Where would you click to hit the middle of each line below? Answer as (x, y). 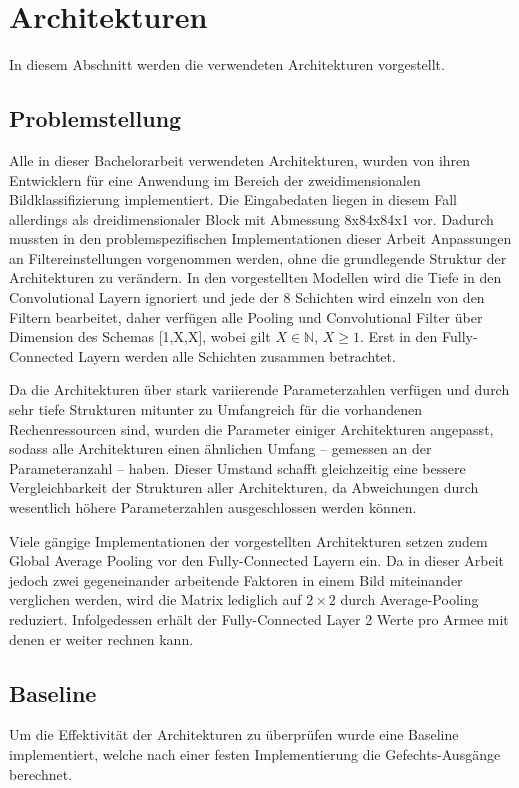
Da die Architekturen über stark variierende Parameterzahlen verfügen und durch (259, 389)
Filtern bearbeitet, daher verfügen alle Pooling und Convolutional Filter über (246, 316)
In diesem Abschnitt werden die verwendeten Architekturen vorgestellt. (227, 64)
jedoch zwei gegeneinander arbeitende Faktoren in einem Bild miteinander (236, 579)
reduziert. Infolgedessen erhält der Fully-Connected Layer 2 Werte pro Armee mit (259, 618)
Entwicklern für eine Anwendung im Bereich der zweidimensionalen (215, 179)
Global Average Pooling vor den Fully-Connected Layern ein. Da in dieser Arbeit (257, 560)
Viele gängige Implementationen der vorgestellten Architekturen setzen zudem (248, 540)
